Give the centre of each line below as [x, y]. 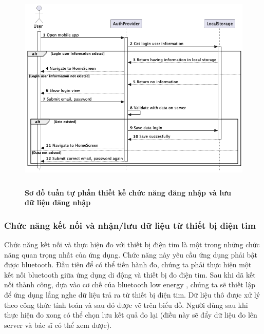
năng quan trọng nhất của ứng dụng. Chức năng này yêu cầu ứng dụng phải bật [131, 254]
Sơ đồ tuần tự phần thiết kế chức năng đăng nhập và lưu [128, 192]
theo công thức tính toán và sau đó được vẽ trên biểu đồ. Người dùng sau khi [126, 304]
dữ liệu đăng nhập [58, 202]
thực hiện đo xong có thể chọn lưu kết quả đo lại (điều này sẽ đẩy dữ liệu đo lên [131, 315]
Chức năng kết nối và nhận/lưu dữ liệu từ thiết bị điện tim [130, 225]
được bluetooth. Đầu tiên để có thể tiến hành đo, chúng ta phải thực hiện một [128, 264]
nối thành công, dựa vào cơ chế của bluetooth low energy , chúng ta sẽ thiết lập [130, 284]
